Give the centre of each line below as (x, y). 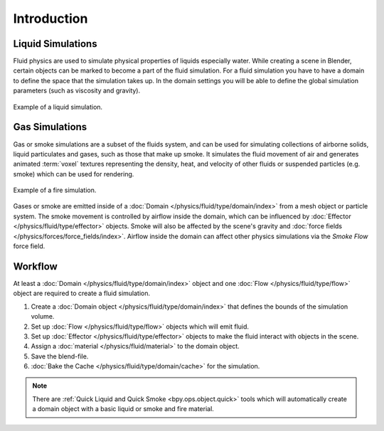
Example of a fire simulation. (55, 190)
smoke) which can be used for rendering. (74, 174)
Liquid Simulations (55, 44)
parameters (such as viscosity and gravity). (77, 91)
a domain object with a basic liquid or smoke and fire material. (123, 409)
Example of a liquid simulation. (58, 107)
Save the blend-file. (60, 356)
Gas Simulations (50, 127)
